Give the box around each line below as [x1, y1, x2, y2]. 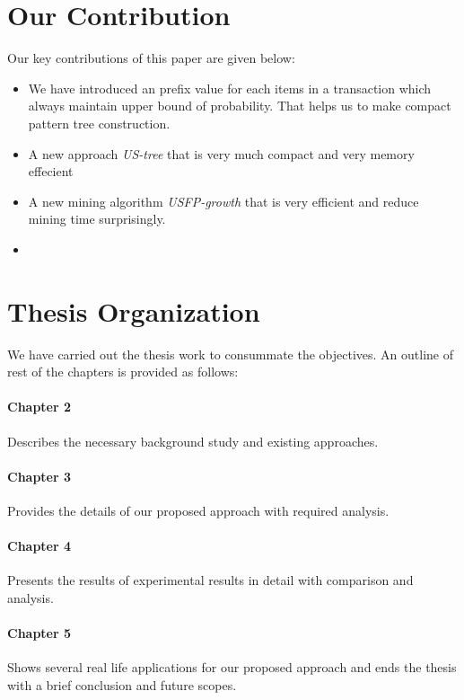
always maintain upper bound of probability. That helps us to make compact [28, 96, 451, 115]
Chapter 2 [7, 397, 72, 416]
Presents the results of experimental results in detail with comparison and [7, 571, 414, 589]
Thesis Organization [7, 292, 260, 329]
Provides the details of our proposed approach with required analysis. [7, 501, 390, 519]
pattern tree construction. [28, 113, 171, 132]
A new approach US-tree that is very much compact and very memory [28, 144, 415, 163]
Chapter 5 [7, 624, 72, 642]
